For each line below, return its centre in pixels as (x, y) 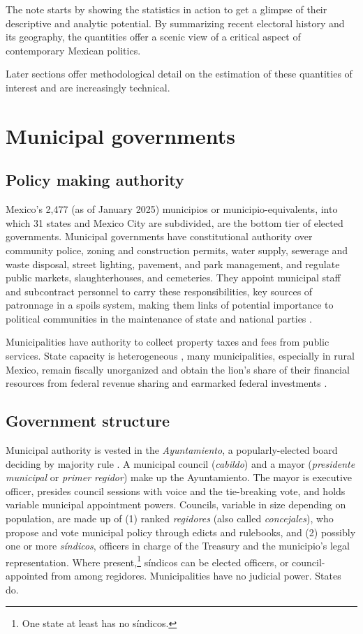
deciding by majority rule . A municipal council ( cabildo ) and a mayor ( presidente (180, 463)
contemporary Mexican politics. (73, 50)
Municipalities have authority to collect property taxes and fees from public (168, 342)
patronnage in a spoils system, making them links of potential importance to (170, 305)
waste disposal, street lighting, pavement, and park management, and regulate (173, 264)
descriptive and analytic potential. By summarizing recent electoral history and (175, 23)
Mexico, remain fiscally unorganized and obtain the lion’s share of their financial (178, 369)
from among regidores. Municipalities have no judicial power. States (196, 576)
